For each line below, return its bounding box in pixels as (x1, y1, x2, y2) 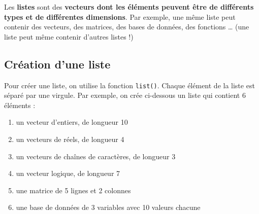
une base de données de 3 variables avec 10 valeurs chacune (16, 202, 201, 212)
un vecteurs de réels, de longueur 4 (16, 134, 124, 145)
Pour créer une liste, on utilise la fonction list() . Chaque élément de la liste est (4, 80, 255, 90)
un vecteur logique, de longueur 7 (16, 168, 120, 179)
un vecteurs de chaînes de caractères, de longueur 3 (16, 151, 176, 161)
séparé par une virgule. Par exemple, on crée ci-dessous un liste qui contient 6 (4, 90, 246, 100)
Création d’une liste (4, 56, 111, 72)
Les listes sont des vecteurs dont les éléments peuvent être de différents (4, 2, 254, 12)
